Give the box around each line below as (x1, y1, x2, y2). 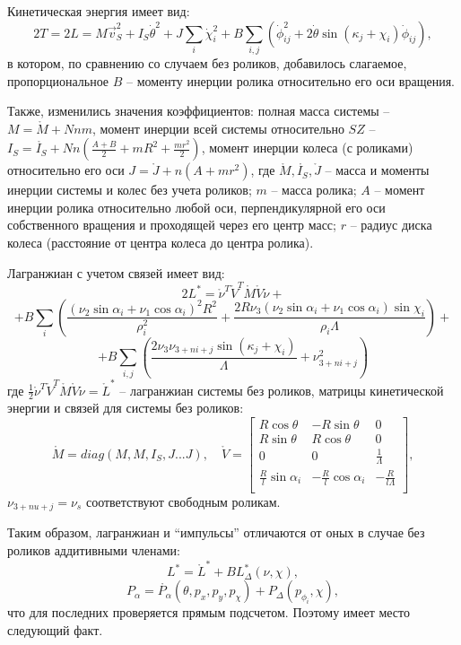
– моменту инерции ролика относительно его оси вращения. (126, 71, 455, 90)
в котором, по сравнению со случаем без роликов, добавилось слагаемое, (7, 53, 407, 72)
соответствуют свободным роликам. (85, 492, 281, 510)
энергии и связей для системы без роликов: (7, 398, 244, 417)
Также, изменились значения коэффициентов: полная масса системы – (7, 101, 390, 120)
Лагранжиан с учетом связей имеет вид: (7, 263, 225, 282)
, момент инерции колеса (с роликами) (201, 138, 413, 157)
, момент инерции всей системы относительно (91, 118, 344, 137)
